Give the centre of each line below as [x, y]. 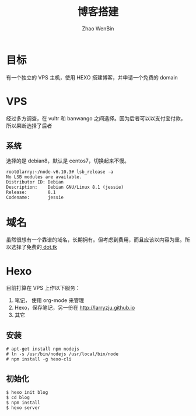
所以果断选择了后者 [29, 126]
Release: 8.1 [31, 193]
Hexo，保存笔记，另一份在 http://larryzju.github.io [75, 308]
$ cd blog [18, 397]
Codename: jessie [35, 197]
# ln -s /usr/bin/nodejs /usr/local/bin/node [62, 354]
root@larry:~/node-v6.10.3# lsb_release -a [60, 172]
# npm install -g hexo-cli [39, 359]
